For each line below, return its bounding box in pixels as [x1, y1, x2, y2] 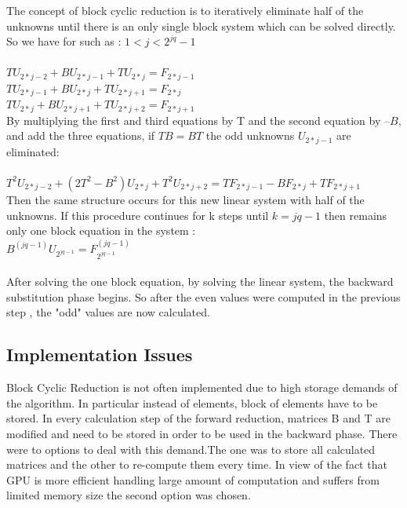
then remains [324, 206, 387, 223]
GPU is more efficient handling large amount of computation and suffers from [6, 471, 380, 488]
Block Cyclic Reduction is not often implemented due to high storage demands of [6, 379, 398, 396]
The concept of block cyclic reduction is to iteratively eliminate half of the [6, 2, 364, 18]
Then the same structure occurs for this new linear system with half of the [6, 191, 365, 207]
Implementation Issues [6, 342, 193, 367]
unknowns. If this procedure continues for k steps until [6, 206, 269, 223]
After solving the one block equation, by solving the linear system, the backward [6, 273, 394, 290]
